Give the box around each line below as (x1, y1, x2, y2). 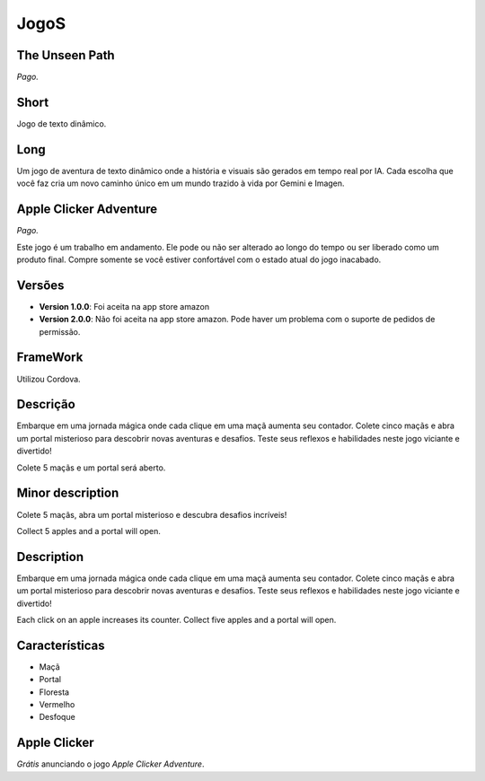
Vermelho (39, 699, 75, 710)
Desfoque (39, 712, 75, 723)
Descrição (16, 397, 75, 412)
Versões (16, 277, 65, 293)
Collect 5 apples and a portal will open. (16, 525, 161, 536)
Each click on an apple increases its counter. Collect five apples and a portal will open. (16, 615, 337, 625)
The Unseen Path (16, 48, 116, 63)
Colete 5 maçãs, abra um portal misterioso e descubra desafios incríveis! (16, 509, 287, 520)
